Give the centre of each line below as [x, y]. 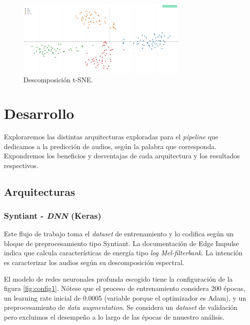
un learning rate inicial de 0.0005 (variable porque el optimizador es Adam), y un [125, 297]
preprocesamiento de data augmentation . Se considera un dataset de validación [121, 307]
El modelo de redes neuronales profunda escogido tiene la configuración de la [118, 278]
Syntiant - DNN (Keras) [53, 215]
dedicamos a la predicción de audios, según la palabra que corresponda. [110, 146]
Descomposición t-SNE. [58, 80]
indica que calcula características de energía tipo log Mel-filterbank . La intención [123, 253]
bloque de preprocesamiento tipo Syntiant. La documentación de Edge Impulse [122, 243]
